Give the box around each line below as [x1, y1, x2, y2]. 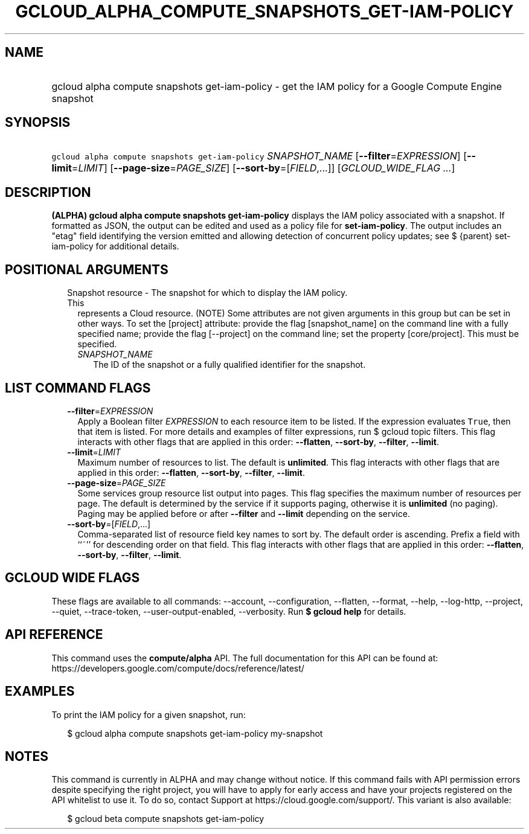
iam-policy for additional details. [51, 241, 179, 252]
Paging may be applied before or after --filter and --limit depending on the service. [77, 508, 410, 519]
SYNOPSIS [5, 115, 71, 130]
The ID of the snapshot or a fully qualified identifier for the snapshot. [93, 359, 366, 370]
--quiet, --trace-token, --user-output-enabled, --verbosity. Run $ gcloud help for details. [51, 606, 406, 617]
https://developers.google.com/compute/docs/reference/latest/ [51, 662, 304, 673]
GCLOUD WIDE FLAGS [5, 570, 140, 586]
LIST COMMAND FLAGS [5, 380, 151, 396]
